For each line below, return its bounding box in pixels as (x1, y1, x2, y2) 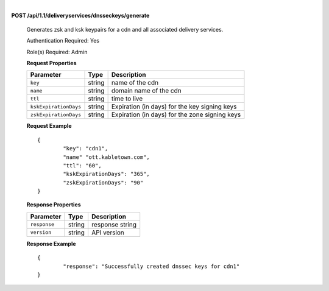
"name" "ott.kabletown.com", (63, 153, 150, 161)
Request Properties (26, 59, 77, 66)
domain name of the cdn (111, 86, 182, 95)
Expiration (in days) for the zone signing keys (111, 110, 241, 119)
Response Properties (26, 201, 82, 208)
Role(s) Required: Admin (26, 48, 88, 55)
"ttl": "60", (63, 162, 102, 169)
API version (91, 228, 125, 237)
